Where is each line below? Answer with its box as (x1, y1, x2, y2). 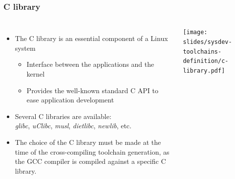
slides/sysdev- (183, 38, 232, 45)
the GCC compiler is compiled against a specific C (15, 156, 166, 166)
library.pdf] (183, 67, 225, 74)
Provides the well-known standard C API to (26, 85, 158, 95)
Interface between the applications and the (26, 59, 154, 69)
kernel (26, 69, 45, 79)
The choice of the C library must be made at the (15, 137, 161, 147)
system (15, 42, 36, 53)
